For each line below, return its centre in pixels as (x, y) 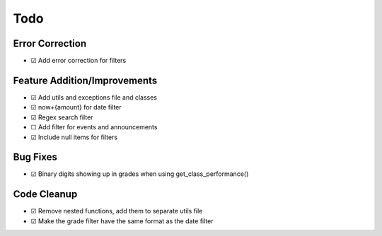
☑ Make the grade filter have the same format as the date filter (122, 221)
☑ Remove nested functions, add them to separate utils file (117, 211)
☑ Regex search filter (62, 117)
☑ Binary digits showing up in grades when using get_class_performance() (140, 174)
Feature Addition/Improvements (85, 80)
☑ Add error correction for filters (79, 61)
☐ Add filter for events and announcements (94, 127)
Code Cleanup (45, 194)
